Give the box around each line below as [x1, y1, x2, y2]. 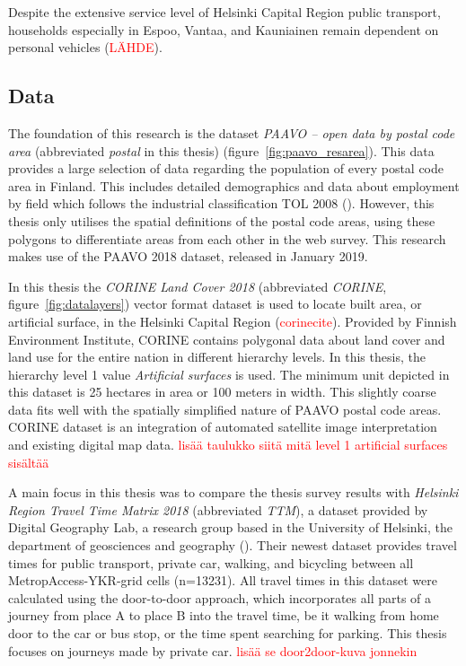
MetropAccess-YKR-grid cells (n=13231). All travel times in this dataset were [8, 571, 437, 590]
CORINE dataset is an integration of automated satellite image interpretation [8, 417, 437, 436]
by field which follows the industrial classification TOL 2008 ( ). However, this [8, 194, 435, 213]
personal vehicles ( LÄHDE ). [8, 38, 163, 57]
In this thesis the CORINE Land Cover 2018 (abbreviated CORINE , [8, 276, 387, 295]
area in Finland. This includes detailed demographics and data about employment [8, 176, 460, 195]
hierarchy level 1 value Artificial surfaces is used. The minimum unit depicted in [8, 364, 450, 383]
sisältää [8, 452, 49, 471]
